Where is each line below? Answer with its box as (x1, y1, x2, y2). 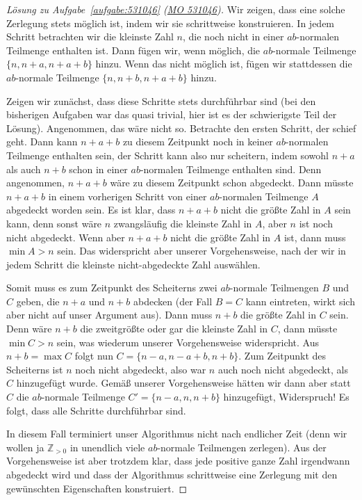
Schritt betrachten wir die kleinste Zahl (6, 29, 174, 44)
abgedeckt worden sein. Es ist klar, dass (6, 202, 176, 217)
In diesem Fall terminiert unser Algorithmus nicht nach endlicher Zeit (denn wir (6, 426, 347, 441)
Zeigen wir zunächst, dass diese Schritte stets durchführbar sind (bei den (6, 93, 316, 108)
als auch (6, 161, 41, 176)
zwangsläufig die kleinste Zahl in (113, 216, 252, 230)
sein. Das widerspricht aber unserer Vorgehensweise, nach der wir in (57, 243, 346, 258)
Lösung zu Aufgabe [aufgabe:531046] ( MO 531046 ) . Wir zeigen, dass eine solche (6, 2, 345, 16)
